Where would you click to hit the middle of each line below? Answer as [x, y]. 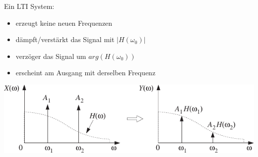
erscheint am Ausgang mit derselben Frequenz [86, 73]
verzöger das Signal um [51, 56]
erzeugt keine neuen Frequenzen [64, 23]
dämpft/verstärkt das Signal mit [65, 39]
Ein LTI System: [29, 6]
